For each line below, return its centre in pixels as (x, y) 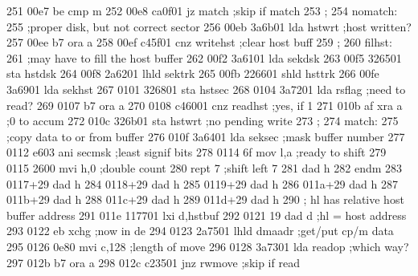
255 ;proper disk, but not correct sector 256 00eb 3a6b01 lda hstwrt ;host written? (209, 26)
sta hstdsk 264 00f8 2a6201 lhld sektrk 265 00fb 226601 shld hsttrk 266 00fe (193, 73)
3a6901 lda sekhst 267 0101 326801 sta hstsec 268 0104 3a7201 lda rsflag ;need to (206, 89)
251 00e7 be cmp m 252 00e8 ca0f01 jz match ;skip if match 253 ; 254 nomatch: (202, 10)
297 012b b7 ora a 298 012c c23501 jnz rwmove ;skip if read (153, 262)
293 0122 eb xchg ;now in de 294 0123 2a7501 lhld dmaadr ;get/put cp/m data (200, 231)
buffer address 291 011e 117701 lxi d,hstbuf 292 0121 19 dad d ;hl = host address (207, 215)
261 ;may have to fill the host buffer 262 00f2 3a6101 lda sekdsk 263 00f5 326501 (204, 57)
